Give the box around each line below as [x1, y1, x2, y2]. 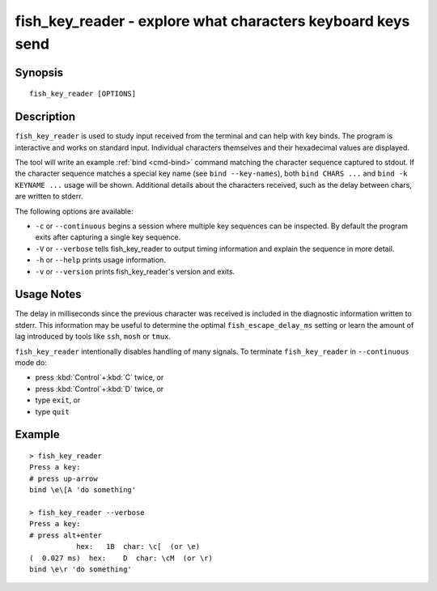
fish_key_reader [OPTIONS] [29, 89, 137, 99]
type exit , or [35, 395, 81, 405]
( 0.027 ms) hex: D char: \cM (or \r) [29, 553, 214, 563]
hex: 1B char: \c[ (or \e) [75, 542, 201, 551]
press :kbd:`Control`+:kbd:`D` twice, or [35, 384, 164, 393]
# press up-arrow [29, 474, 98, 483]
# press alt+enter [29, 530, 103, 540]
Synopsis [15, 66, 64, 79]
